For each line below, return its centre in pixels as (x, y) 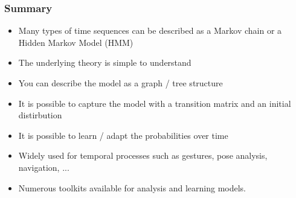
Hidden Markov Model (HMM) (76, 42)
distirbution (40, 115)
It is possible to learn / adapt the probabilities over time (123, 135)
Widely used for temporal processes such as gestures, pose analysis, (143, 155)
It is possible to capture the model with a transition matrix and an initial (155, 103)
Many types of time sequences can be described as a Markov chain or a (150, 30)
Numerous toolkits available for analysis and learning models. (132, 187)
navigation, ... (44, 167)
